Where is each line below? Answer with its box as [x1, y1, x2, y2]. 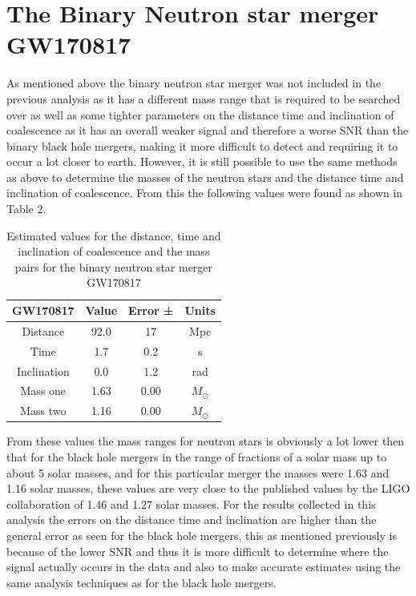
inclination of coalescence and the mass [18, 243, 210, 260]
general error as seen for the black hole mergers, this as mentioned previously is [6, 526, 397, 543]
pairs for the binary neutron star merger [14, 258, 213, 275]
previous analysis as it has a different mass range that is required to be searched [6, 90, 401, 107]
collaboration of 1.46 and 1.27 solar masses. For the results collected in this [6, 495, 376, 512]
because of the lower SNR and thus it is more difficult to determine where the [6, 542, 389, 559]
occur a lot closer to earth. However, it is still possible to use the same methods [6, 153, 398, 170]
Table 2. [6, 200, 46, 217]
